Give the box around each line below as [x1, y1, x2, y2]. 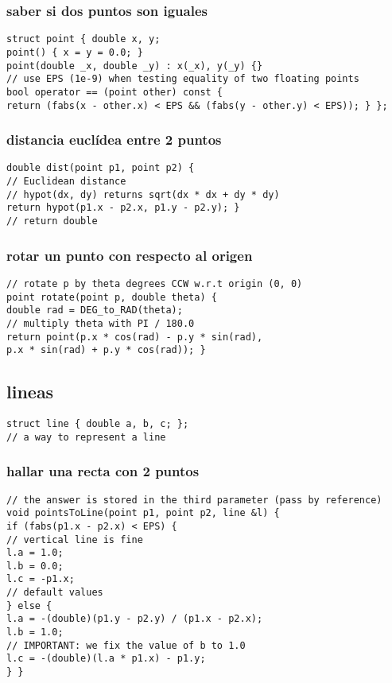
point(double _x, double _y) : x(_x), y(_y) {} [6, 60, 263, 72]
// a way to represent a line [6, 431, 166, 443]
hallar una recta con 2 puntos [6, 461, 200, 481]
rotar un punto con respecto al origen [6, 245, 253, 265]
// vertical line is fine [6, 534, 143, 545]
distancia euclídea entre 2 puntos [6, 130, 222, 149]
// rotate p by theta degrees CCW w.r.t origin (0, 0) [6, 277, 303, 289]
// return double [6, 215, 98, 227]
